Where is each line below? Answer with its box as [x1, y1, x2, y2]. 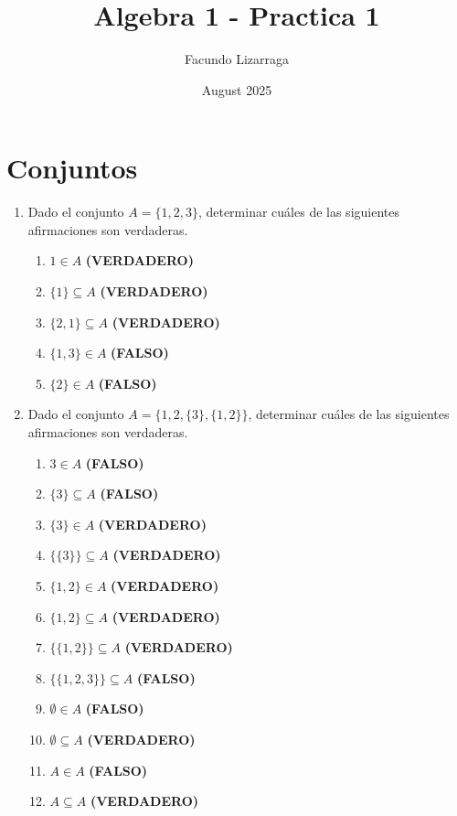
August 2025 [201, 80, 272, 99]
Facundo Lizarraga [184, 49, 290, 69]
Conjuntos [6, 149, 138, 187]
